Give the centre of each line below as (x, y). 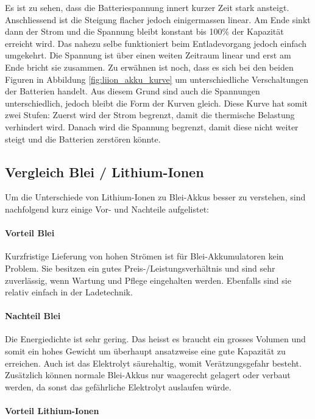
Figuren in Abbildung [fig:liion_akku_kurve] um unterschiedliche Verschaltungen (157, 79)
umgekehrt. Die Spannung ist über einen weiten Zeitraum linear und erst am (148, 55)
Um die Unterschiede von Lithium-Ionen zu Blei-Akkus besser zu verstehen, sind (155, 197)
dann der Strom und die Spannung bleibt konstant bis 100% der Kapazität (144, 31)
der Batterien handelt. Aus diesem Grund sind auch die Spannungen (133, 91)
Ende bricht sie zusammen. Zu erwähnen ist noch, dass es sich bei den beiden (149, 67)
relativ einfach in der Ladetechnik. (69, 292)
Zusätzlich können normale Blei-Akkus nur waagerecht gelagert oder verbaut (148, 375)
